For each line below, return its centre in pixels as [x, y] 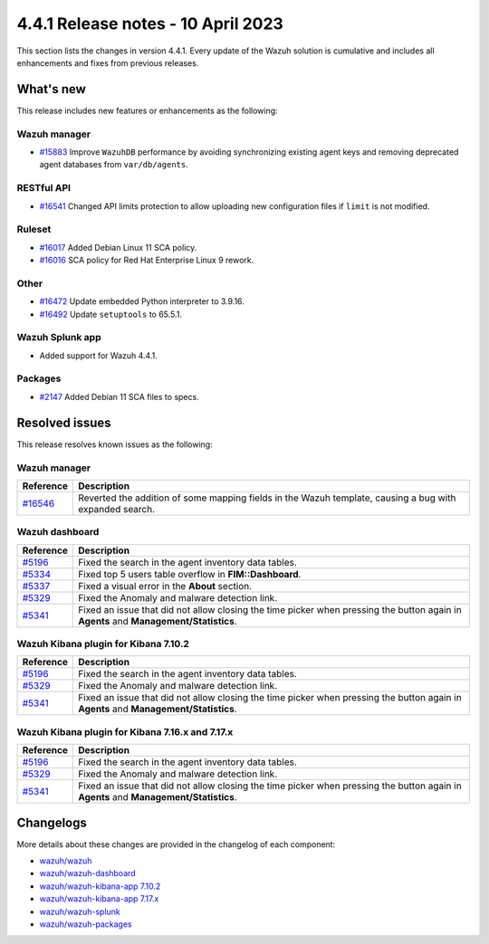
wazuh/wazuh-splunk [80, 911]
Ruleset [34, 229]
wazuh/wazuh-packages [86, 924]
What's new [51, 89]
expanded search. [117, 509]
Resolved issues [64, 422]
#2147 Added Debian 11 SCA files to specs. [119, 396]
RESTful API [44, 188]
